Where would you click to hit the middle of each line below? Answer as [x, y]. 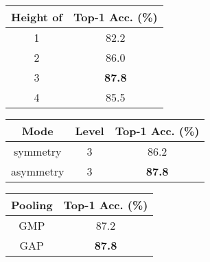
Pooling [32, 205]
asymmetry [38, 171]
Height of [37, 17]
